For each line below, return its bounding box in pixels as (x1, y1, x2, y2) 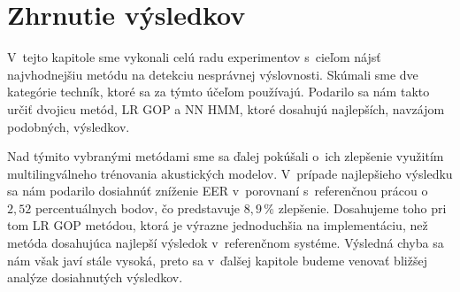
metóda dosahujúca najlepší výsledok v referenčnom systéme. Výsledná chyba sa (7, 234, 444, 252)
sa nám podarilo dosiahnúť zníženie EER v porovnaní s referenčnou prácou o (7, 181, 428, 200)
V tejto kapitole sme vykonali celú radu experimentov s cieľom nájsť (7, 48, 381, 66)
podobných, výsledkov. (7, 117, 130, 135)
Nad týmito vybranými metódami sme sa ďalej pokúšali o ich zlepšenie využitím (7, 147, 444, 165)
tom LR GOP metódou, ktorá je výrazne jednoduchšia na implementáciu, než (7, 216, 428, 234)
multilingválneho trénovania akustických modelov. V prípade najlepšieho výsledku (7, 164, 453, 182)
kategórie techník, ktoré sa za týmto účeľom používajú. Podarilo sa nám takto (7, 82, 430, 101)
